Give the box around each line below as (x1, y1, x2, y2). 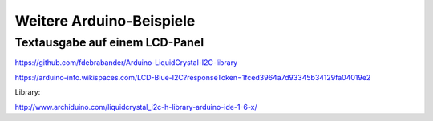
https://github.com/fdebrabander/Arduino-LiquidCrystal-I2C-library (14, 58, 238, 67)
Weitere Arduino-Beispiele (14, 12, 196, 30)
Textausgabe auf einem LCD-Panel (14, 35, 204, 50)
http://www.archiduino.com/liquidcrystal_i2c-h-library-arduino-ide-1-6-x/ (14, 102, 258, 111)
